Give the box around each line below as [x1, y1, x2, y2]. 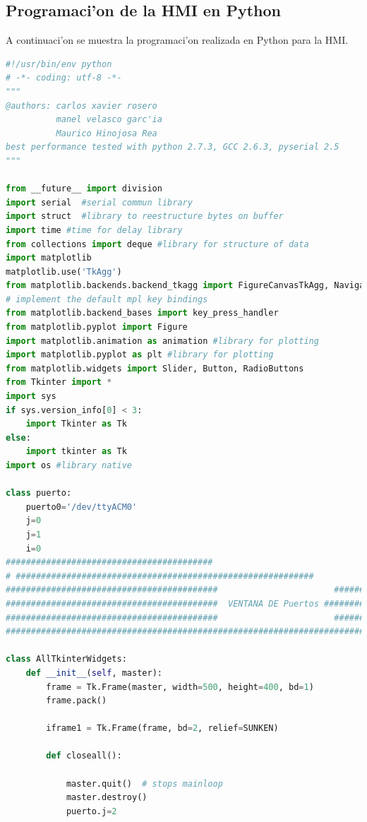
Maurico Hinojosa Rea [56, 128, 157, 138]
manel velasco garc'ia [56, 114, 162, 125]
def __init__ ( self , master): [25, 667, 162, 678]
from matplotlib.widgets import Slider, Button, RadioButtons [6, 363, 304, 374]
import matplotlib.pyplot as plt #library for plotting [6, 350, 274, 360]
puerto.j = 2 [66, 806, 117, 816]
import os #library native [6, 460, 132, 471]
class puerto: [6, 488, 72, 499]
